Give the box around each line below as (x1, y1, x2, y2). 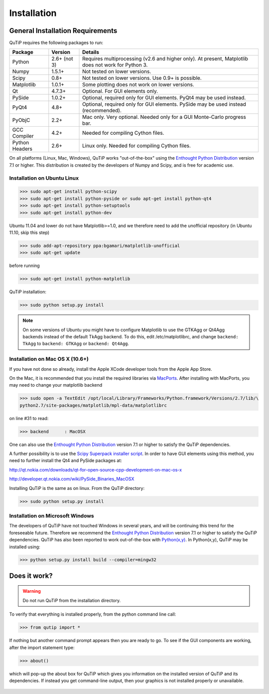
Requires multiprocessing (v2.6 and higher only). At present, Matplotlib (82, 55, 249, 62)
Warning (22, 588, 41, 594)
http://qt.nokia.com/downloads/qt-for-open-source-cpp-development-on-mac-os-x (9, 466, 182, 472)
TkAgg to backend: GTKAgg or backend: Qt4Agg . (22, 341, 130, 347)
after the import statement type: (9, 644, 75, 651)
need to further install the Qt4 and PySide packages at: (9, 458, 122, 463)
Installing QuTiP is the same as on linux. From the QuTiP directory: (9, 485, 144, 491)
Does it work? (9, 571, 53, 580)
